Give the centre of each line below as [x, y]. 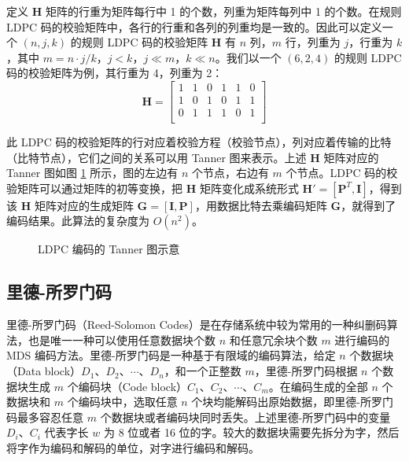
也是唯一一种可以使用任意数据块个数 [122, 339]
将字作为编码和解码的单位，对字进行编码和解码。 [133, 448]
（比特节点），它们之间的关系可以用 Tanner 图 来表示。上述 [157, 157]
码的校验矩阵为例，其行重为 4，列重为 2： [115, 73]
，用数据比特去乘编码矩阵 [261, 205]
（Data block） [44, 371]
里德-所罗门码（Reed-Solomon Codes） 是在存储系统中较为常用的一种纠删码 [197, 325]
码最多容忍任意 [45, 417]
